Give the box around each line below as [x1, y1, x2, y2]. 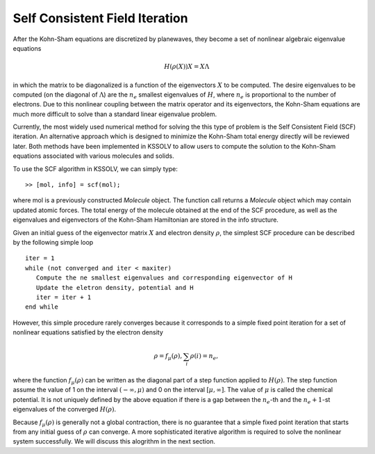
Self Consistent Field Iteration [12, 10, 188, 26]
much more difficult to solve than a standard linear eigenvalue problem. [12, 110, 217, 118]
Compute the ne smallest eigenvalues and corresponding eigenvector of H [35, 274, 293, 282]
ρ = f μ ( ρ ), [153, 352, 183, 362]
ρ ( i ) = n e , [190, 352, 219, 362]
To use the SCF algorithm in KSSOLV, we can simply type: [12, 164, 178, 173]
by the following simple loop [12, 238, 94, 246]
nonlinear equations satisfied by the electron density [12, 328, 163, 337]
